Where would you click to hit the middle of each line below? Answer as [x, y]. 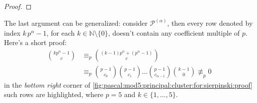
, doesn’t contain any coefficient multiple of [174, 32]
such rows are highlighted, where [54, 94]
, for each [61, 32]
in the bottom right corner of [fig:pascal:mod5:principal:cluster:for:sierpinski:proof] [128, 84]
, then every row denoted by [210, 23]
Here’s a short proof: [35, 42]
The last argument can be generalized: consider [76, 23]
